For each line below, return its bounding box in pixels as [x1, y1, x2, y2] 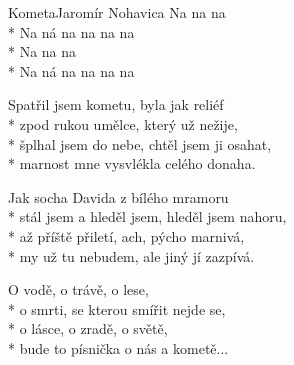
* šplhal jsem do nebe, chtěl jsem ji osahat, [8, 133, 272, 154]
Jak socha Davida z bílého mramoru [8, 186, 229, 207]
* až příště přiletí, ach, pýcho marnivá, [8, 225, 245, 246]
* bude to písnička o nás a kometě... [8, 337, 229, 358]
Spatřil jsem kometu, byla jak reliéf [8, 94, 224, 115]
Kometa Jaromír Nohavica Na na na [8, 2, 226, 22]
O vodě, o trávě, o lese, [8, 279, 149, 300]
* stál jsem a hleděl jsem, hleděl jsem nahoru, [8, 206, 287, 227]
